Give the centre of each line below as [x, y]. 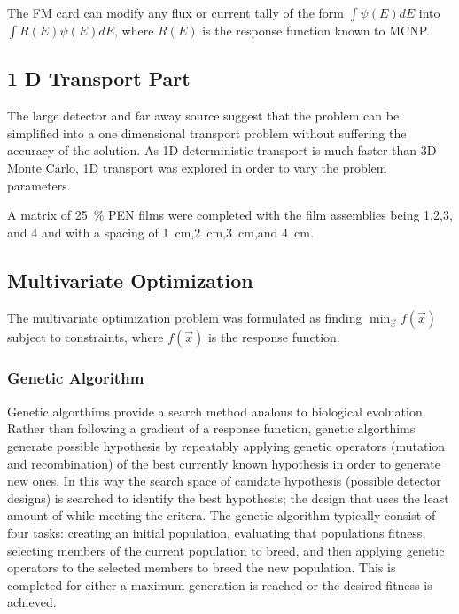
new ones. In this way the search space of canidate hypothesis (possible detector [224, 481]
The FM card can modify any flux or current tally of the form [175, 12]
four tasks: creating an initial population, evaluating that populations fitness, [217, 532]
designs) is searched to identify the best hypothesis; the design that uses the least [228, 497]
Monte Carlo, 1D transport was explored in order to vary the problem [197, 167]
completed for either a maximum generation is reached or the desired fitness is [220, 584]
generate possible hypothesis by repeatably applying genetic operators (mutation [226, 445]
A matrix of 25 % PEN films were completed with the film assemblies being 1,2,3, [230, 215]
